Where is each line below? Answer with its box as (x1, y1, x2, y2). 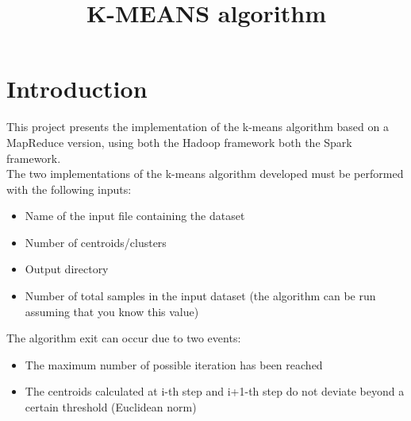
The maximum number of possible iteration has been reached (25, 356, 323, 373)
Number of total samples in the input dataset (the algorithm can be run (25, 288, 376, 304)
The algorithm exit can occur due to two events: (6, 330, 241, 346)
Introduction (6, 72, 148, 105)
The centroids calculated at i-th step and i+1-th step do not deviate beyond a (25, 383, 405, 400)
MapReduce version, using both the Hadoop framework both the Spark (6, 133, 352, 150)
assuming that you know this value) (25, 303, 199, 319)
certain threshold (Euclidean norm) (25, 399, 197, 415)
